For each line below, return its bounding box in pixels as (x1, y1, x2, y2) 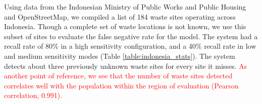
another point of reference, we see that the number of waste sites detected (4, 70, 233, 81)
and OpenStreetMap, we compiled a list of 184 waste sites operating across (4, 11, 236, 22)
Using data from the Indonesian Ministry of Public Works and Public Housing (4, 2, 246, 12)
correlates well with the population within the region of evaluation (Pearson (4, 80, 239, 90)
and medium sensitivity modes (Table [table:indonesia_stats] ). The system (4, 50, 235, 61)
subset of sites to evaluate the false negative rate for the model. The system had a (4, 31, 258, 41)
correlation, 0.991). (4, 90, 63, 100)
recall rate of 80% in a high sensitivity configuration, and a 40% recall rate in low (4, 41, 256, 51)
